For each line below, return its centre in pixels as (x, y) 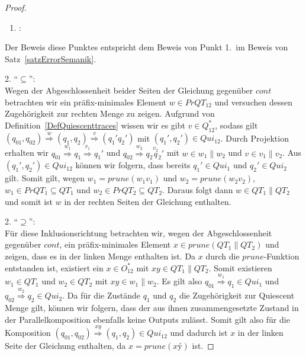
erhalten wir (27, 153)
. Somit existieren (240, 267)
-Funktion (281, 256)
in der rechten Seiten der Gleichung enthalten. (148, 201)
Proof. (16, 7)
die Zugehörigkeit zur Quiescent (237, 295)
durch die (223, 256)
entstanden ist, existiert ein (54, 267)
